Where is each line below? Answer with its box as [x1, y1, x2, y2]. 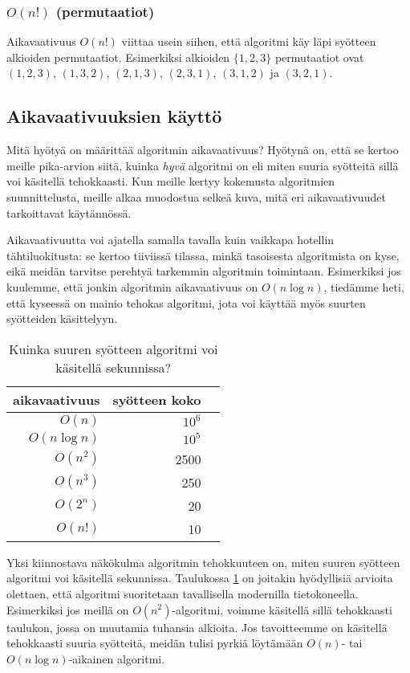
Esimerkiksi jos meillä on [6, 601, 129, 618]
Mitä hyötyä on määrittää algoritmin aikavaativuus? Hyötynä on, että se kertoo [6, 141, 399, 158]
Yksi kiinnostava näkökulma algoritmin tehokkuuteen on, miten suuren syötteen [6, 553, 400, 570]
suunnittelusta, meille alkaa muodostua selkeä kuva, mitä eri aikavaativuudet [6, 188, 386, 205]
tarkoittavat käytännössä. [6, 204, 132, 221]
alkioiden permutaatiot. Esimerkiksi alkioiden [6, 48, 230, 65]
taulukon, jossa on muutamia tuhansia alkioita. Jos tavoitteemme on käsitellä [6, 618, 388, 635]
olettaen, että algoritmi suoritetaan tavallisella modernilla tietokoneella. [6, 585, 359, 602]
